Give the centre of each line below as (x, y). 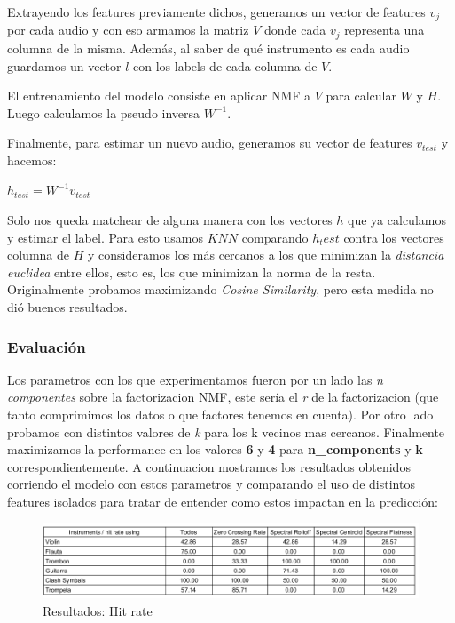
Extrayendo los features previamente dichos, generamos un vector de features (216, 12)
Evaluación (47, 346)
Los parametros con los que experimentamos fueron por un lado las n (195, 379)
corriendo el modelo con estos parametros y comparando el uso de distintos (211, 484)
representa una (384, 30)
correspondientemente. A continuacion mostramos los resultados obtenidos (209, 466)
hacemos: (32, 160)
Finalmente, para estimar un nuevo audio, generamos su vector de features (210, 143)
